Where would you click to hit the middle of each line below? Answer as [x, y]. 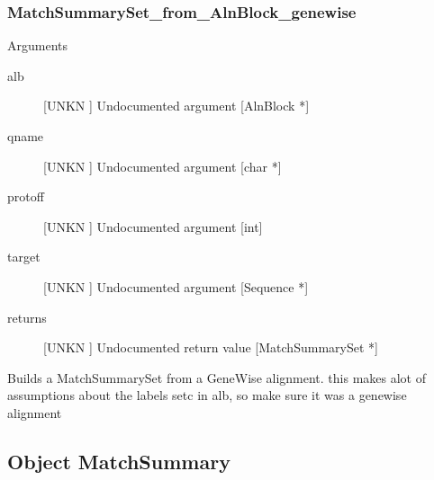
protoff [26, 196]
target [24, 257]
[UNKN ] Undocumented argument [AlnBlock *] [176, 106]
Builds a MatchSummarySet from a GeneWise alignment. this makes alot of [217, 377]
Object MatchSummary [119, 461]
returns [27, 317]
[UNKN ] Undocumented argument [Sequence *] [176, 286]
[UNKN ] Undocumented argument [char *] [163, 166]
